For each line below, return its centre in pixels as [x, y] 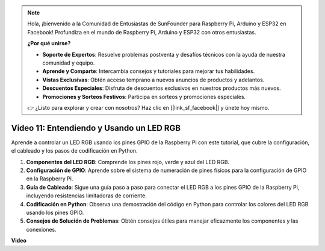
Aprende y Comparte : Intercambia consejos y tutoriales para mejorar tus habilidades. [149, 71]
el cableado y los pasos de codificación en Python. [74, 151]
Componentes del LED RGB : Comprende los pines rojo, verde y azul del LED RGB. [128, 162]
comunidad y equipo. [69, 63]
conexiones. [41, 229]
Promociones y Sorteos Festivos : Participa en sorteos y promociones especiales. [144, 97]
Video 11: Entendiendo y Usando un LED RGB [96, 128]
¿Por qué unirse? [49, 43]
